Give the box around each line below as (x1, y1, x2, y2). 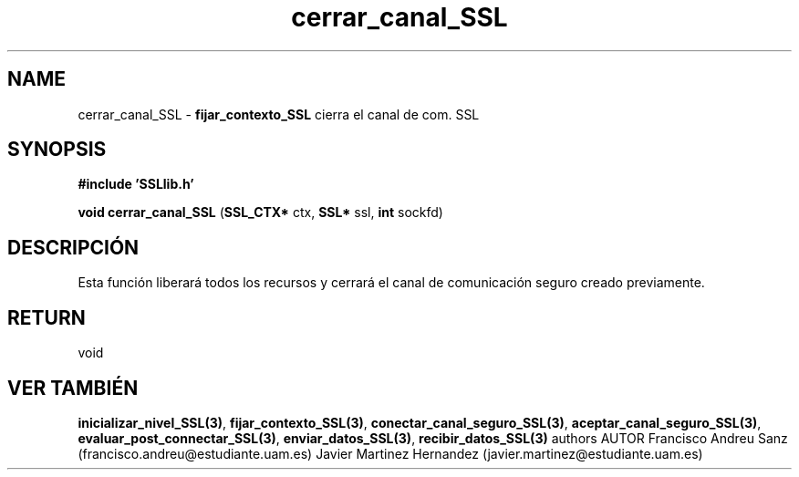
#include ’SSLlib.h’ (78, 176, 194, 192)
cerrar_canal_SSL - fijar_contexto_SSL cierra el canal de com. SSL (78, 106, 480, 122)
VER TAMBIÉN (7, 376, 139, 399)
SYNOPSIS (7, 138, 107, 161)
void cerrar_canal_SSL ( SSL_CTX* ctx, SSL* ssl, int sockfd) (78, 204, 443, 221)
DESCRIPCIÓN (7, 235, 140, 259)
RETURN (7, 306, 86, 329)
